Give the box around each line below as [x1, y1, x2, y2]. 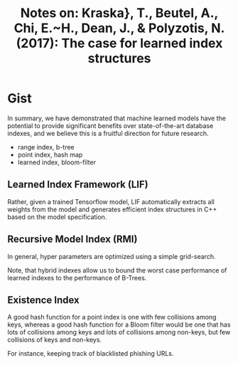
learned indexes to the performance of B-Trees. [7, 273, 147, 282]
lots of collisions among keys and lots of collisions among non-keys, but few [7, 328, 231, 337]
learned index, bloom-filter [17, 158, 96, 166]
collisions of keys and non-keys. [7, 336, 102, 344]
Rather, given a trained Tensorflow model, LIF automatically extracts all [7, 197, 215, 206]
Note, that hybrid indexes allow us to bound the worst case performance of [7, 265, 227, 275]
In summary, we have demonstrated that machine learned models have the [7, 114, 226, 122]
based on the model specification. [7, 212, 107, 221]
